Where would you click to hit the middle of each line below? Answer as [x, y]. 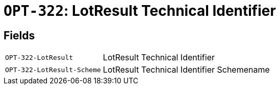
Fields [19, 35]
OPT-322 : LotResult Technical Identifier [140, 11]
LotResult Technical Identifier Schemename [186, 70]
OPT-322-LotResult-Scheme [53, 70]
